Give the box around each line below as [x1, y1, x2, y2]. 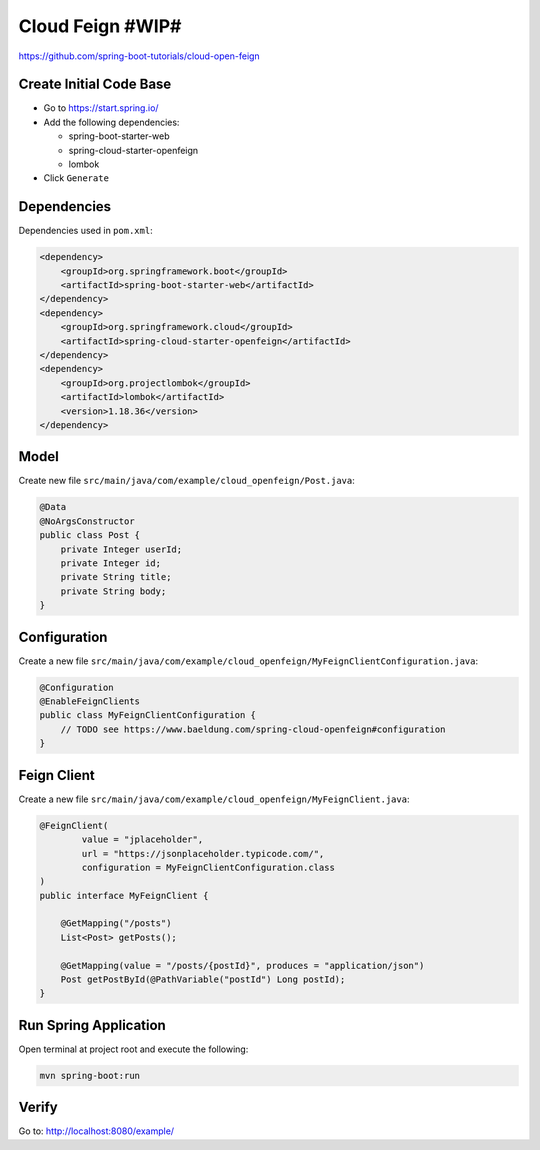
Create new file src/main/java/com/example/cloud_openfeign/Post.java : [18, 475, 355, 487]
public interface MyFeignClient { [39, 890, 209, 901]
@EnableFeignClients [39, 696, 140, 707]
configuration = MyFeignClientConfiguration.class [81, 861, 335, 873]
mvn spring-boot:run [39, 1070, 140, 1081]
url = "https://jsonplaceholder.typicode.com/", [81, 848, 325, 859]
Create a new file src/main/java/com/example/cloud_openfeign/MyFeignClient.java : [18, 793, 410, 805]
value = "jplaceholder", [81, 834, 204, 845]
